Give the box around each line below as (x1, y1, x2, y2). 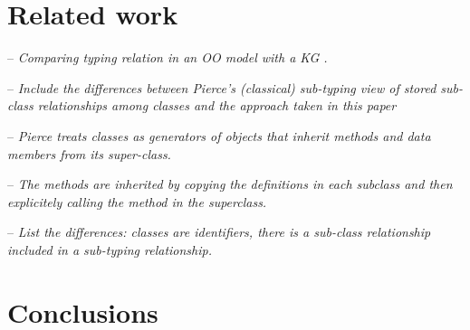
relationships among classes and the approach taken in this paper (37, 96, 397, 115)
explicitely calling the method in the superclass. (7, 192, 267, 211)
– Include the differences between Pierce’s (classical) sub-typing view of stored (7, 78, 436, 97)
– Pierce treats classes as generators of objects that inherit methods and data (7, 126, 431, 145)
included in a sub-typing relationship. (7, 240, 212, 259)
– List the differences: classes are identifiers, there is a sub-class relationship (7, 222, 431, 241)
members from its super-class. (7, 144, 171, 163)
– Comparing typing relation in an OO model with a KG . (7, 48, 328, 67)
